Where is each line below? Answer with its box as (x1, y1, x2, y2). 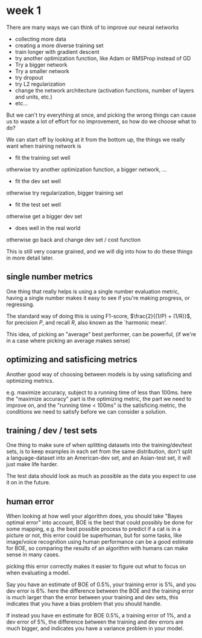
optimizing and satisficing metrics (6, 354, 137, 365)
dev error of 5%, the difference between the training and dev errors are (6, 618, 184, 626)
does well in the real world (14, 224, 81, 232)
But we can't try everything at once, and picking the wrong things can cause (6, 111, 197, 119)
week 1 (6, 4, 41, 18)
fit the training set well (14, 154, 71, 161)
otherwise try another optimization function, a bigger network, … (6, 166, 167, 173)
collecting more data (14, 35, 66, 42)
